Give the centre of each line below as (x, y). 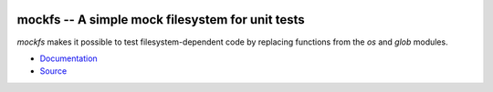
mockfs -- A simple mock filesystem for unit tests (161, 20)
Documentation (68, 58)
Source (53, 71)
